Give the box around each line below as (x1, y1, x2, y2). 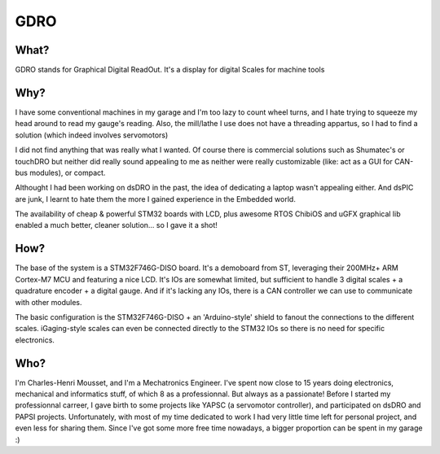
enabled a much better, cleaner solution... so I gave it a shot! (15, 220, 218, 230)
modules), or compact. (29, 168, 106, 177)
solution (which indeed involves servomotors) (15, 130, 169, 140)
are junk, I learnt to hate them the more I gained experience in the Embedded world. (15, 194, 297, 203)
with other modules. (15, 297, 82, 307)
